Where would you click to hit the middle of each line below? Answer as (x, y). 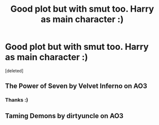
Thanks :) (17, 100)
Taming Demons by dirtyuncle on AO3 (64, 116)
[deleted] (14, 71)
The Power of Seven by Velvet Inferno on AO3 (76, 86)
